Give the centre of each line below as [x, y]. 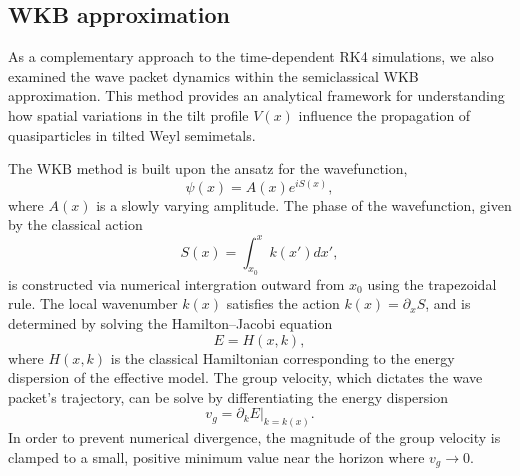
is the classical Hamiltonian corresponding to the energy [282, 357]
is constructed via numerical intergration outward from [176, 283]
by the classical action [75, 224]
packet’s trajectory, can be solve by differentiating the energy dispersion [228, 396]
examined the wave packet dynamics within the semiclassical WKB [213, 75]
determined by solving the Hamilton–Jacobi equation [170, 322]
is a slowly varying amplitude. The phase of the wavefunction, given [304, 204]
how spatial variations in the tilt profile [128, 114]
